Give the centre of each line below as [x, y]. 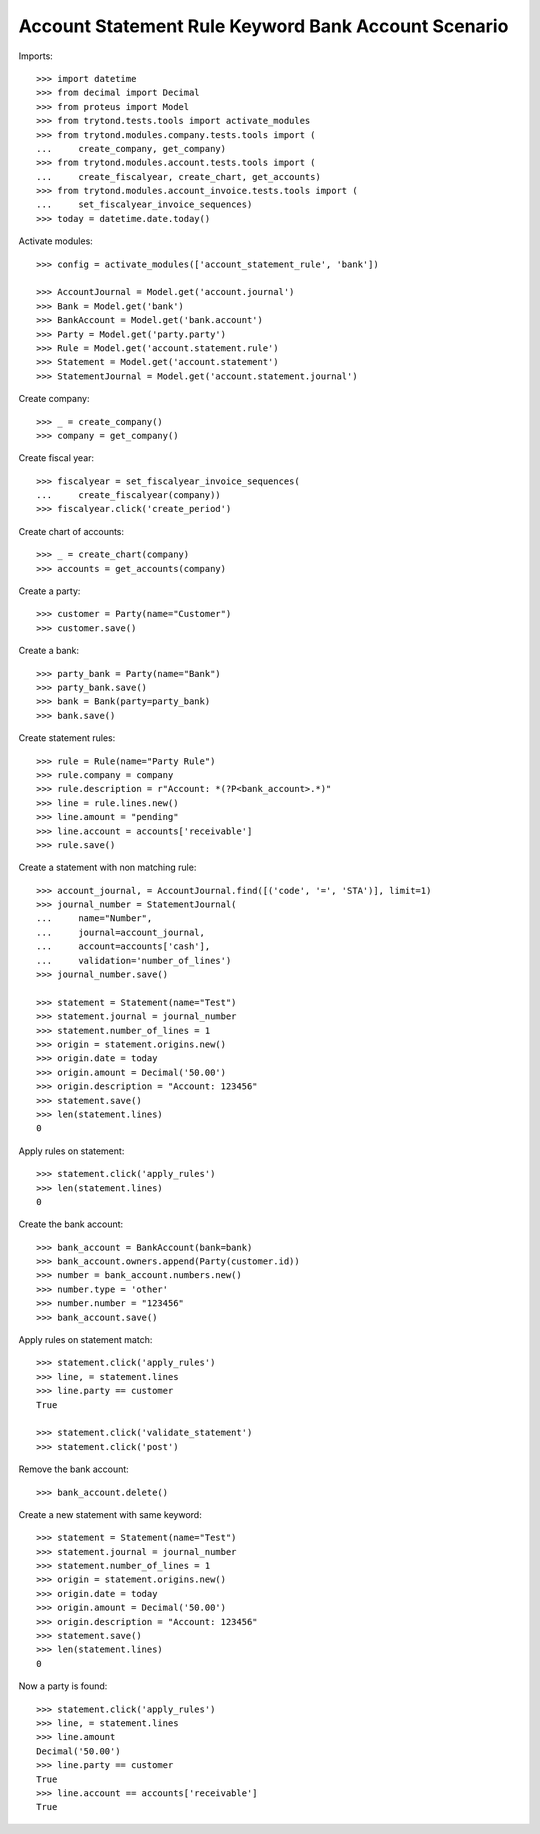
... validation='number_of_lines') [134, 960]
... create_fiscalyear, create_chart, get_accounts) [179, 176]
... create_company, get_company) [131, 148]
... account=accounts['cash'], [123, 946]
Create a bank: [49, 651]
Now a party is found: [63, 1686]
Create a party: [49, 591]
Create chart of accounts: [71, 531]
